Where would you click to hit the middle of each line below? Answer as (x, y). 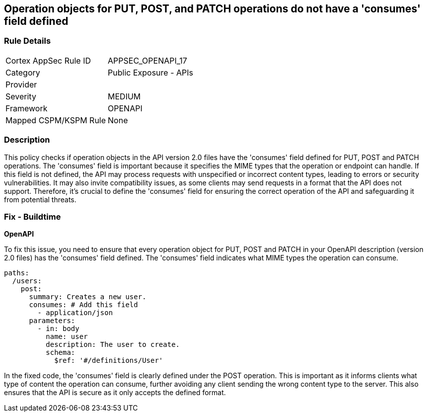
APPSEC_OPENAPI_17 (147, 60)
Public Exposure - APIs (150, 72)
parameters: (52, 321)
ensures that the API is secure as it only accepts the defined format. (115, 393)
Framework (27, 108)
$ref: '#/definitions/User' (109, 361)
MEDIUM (124, 96)
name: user (67, 337)
